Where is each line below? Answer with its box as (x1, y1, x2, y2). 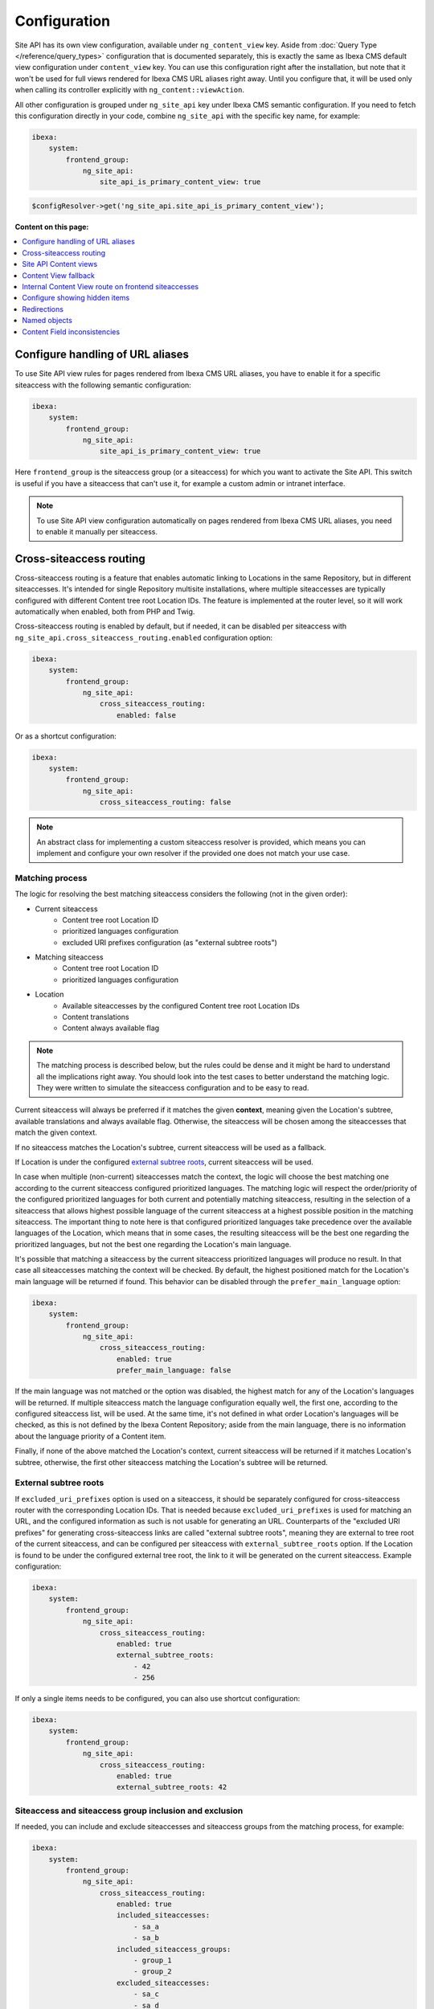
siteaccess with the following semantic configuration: (14, 380, 192, 390)
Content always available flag (62, 1023, 160, 1033)
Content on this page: (14, 222, 89, 231)
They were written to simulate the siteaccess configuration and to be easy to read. (36, 1083, 309, 1092)
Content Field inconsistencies (22, 326, 121, 337)
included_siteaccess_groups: (117, 1945, 231, 1954)
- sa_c (133, 1990, 160, 1999)
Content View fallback (22, 270, 96, 280)
